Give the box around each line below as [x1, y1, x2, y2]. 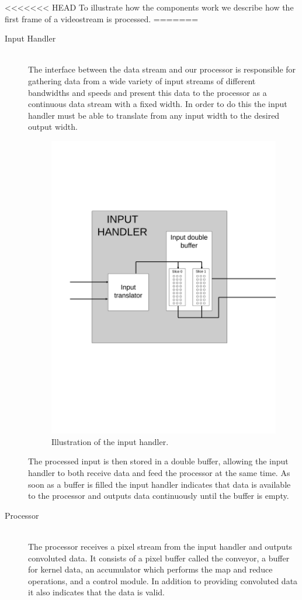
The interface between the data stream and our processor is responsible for [28, 63, 296, 75]
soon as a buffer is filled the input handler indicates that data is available [28, 478, 291, 490]
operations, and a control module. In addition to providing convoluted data [28, 574, 298, 587]
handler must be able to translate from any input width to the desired [28, 109, 280, 121]
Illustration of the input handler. [51, 435, 169, 447]
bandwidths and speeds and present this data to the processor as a [28, 86, 267, 98]
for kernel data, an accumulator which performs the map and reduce [28, 563, 273, 575]
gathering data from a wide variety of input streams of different [28, 74, 256, 87]
